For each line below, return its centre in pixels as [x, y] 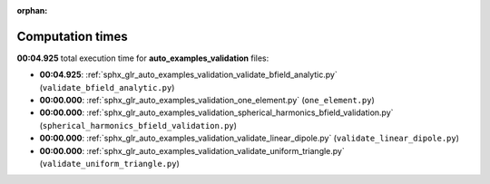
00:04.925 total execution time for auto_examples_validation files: [143, 58]
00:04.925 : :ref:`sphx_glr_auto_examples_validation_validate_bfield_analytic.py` [188, 75]
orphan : [32, 10]
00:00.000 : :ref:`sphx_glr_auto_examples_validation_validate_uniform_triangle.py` [192, 150]
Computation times [72, 36]
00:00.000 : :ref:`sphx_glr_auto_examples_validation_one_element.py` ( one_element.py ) [207, 101]
